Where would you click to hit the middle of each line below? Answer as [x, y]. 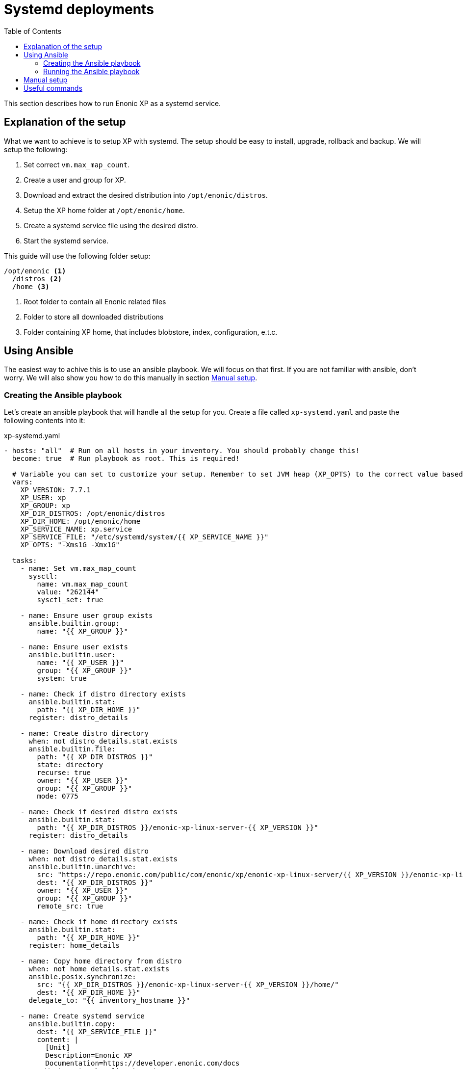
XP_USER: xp [43, 498]
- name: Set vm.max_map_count [78, 569]
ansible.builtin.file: [72, 749]
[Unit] [58, 1048]
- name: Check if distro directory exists [103, 694]
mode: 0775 [58, 796]
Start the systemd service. [66, 241]
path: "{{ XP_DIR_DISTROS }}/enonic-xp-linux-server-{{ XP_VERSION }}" [178, 828]
